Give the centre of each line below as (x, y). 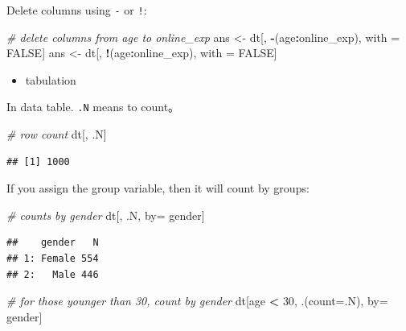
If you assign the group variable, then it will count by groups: (158, 188)
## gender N (53, 243)
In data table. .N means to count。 (93, 107)
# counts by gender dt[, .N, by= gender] (106, 215)
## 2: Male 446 (53, 274)
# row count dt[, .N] (57, 134)
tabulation (51, 79)
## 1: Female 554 (53, 259)
